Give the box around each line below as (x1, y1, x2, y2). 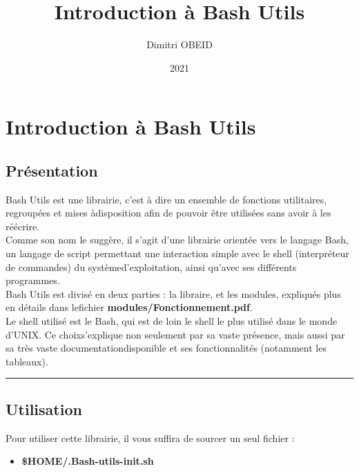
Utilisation (6, 398, 82, 419)
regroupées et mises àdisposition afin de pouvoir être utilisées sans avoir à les (6, 205, 331, 220)
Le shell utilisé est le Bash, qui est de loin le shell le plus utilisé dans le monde (6, 314, 338, 328)
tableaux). (6, 354, 48, 368)
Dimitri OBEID (146, 37, 213, 52)
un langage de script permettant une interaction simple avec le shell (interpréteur (6, 246, 349, 261)
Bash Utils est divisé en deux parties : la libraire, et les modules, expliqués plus (6, 286, 341, 301)
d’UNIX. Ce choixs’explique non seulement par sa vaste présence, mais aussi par (6, 327, 345, 341)
